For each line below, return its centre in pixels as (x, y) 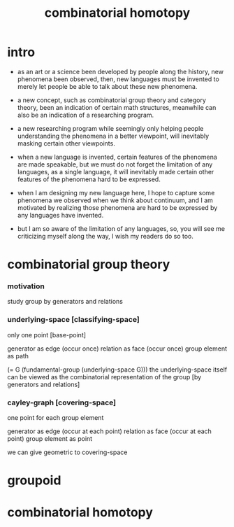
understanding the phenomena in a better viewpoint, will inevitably (113, 136)
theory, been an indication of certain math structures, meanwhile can (117, 107)
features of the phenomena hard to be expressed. (89, 179)
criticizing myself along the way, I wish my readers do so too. (105, 236)
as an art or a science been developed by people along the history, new (120, 71)
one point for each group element (56, 418)
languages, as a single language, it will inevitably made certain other (116, 171)
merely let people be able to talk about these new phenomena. (107, 86)
